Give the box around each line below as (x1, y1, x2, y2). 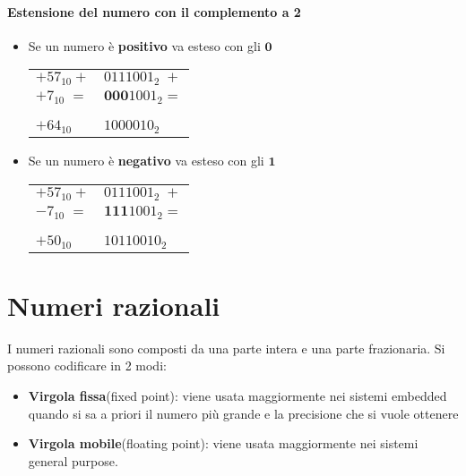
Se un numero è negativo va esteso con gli (28, 151, 264, 170)
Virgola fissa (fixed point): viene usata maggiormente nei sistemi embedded (28, 386, 447, 404)
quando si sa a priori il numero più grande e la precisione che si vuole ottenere (28, 404, 459, 422)
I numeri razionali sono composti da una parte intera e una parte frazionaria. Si (7, 338, 445, 357)
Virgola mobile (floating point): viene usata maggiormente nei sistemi (28, 434, 419, 453)
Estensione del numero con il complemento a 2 (7, 2, 301, 21)
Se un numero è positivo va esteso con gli (28, 36, 261, 55)
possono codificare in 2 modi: (7, 356, 167, 375)
